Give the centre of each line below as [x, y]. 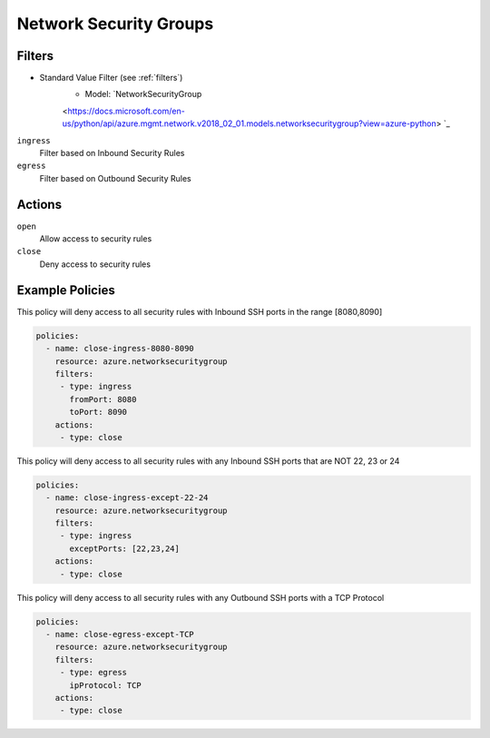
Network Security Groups [115, 24]
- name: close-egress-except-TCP [120, 634]
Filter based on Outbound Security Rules [115, 178]
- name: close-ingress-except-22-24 [127, 498]
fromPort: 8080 [103, 399]
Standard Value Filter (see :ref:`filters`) [111, 78]
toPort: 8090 [98, 412]
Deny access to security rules [95, 264]
